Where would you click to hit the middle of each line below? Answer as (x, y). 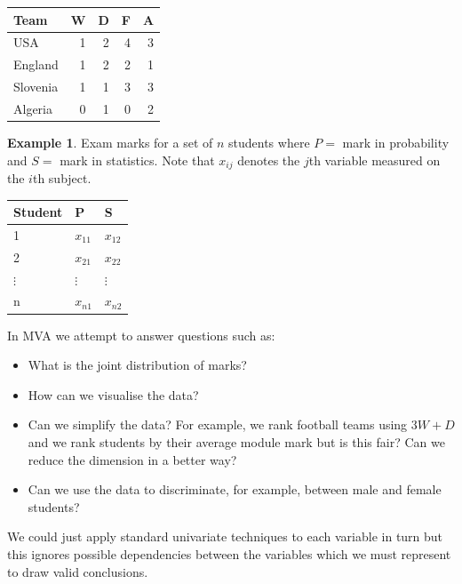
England (36, 64)
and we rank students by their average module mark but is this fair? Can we (236, 441)
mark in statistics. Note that (137, 160)
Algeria (33, 108)
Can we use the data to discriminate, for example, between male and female (235, 489)
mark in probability (396, 142)
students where (269, 142)
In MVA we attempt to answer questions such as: (141, 335)
